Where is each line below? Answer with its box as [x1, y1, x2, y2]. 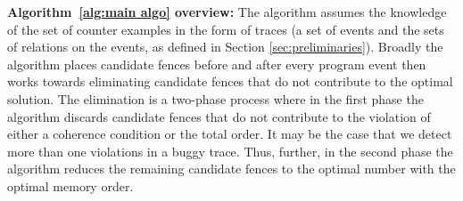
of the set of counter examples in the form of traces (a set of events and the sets [7, 20, 444, 38]
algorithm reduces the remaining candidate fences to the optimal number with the [7, 159, 456, 178]
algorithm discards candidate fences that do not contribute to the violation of [7, 107, 431, 125]
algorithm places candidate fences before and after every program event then [7, 54, 426, 73]
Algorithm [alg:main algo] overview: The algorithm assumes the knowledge [7, 3, 447, 20]
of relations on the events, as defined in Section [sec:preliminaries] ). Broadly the [7, 37, 443, 56]
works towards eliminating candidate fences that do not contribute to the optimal [7, 72, 453, 91]
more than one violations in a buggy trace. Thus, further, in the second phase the [7, 141, 453, 160]
